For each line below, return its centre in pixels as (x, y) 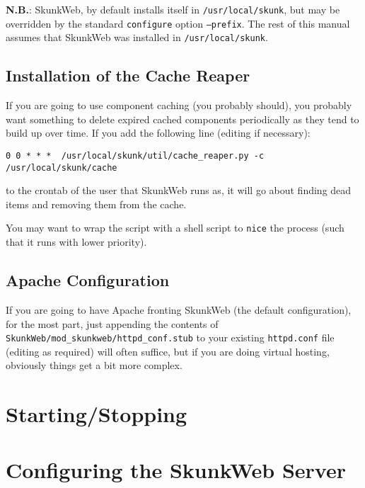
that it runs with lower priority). (76, 242)
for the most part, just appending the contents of (112, 323)
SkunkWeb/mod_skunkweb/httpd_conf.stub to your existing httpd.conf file (170, 337)
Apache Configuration (88, 280)
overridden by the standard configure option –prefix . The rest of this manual (178, 23)
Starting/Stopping (97, 414)
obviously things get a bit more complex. (94, 365)
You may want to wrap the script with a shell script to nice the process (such (175, 228)
